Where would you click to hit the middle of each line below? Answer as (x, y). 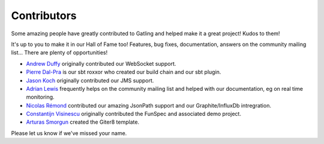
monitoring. (40, 97)
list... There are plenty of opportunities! (59, 53)
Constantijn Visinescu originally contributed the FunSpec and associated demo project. (133, 114)
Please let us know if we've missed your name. (69, 133)
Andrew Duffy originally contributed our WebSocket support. (101, 63)
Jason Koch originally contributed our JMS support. (90, 80)
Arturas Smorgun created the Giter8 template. (83, 122)
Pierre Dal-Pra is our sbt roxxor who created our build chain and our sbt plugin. (124, 72)
